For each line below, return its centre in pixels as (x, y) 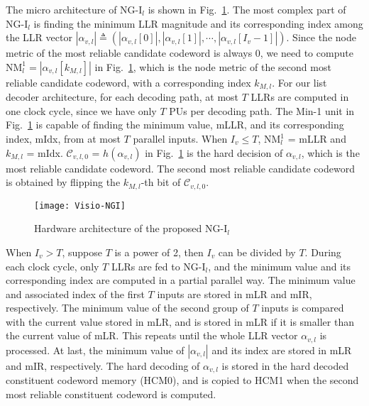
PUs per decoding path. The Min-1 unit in (262, 110)
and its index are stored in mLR (282, 350)
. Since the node (321, 37)
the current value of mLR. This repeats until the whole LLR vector (152, 335)
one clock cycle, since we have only (81, 110)
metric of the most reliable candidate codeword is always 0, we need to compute (180, 53)
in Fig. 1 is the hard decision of (214, 152)
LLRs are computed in (300, 97)
